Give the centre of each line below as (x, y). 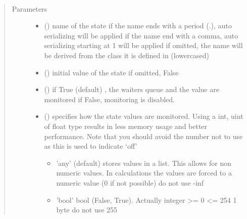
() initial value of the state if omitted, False (111, 72)
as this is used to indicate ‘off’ (91, 146)
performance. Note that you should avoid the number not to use (143, 136)
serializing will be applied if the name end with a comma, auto (141, 35)
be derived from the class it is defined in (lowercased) (127, 55)
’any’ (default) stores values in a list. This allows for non (144, 163)
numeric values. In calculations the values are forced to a (144, 173)
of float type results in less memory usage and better (126, 126)
